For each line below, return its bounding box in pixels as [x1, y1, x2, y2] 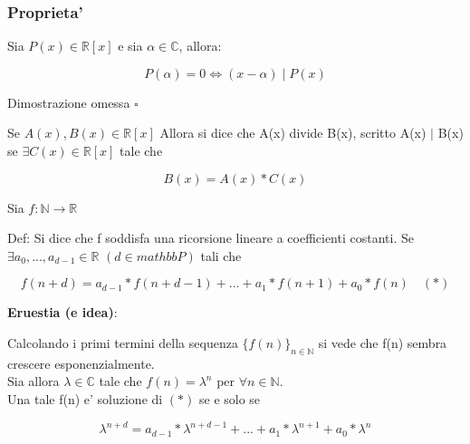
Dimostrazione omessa [7, 92, 130, 111]
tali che [200, 246, 242, 265]
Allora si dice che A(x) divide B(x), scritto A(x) [159, 123, 427, 142]
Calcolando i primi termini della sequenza [7, 333, 238, 352]
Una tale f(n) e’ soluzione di [7, 389, 163, 408]
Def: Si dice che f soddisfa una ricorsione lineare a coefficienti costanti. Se [7, 228, 414, 247]
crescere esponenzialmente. [7, 353, 155, 372]
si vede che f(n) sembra [318, 333, 447, 352]
